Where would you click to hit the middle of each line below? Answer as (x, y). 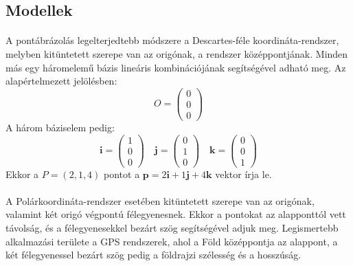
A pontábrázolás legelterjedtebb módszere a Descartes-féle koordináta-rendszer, (172, 40)
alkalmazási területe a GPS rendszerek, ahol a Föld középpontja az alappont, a (172, 241)
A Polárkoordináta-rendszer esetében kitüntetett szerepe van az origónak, (160, 200)
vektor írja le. (243, 174)
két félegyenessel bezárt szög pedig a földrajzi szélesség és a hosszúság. (153, 255)
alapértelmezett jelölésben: (61, 81)
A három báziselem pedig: (60, 127)
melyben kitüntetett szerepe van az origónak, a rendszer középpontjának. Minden (177, 53)
